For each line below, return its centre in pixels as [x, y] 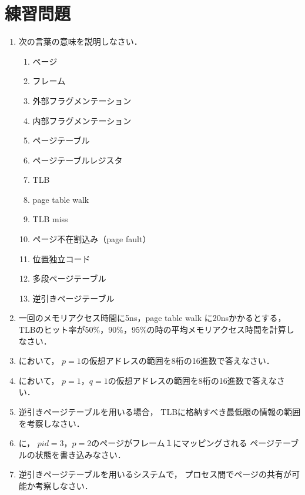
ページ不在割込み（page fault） [92, 239]
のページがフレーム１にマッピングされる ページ [183, 443]
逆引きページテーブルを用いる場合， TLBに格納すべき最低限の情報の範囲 [160, 412]
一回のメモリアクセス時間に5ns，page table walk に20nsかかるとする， [152, 318]
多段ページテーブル [69, 278]
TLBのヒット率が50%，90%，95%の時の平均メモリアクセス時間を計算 [152, 330]
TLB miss [50, 219]
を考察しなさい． [51, 423]
